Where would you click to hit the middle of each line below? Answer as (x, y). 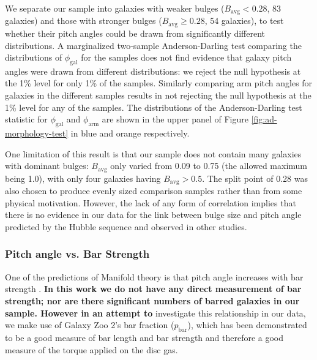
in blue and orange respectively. (130, 133)
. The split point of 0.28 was (255, 178)
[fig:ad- (264, 119)
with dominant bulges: (47, 166)
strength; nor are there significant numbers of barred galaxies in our (152, 300)
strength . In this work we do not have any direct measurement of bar (153, 289)
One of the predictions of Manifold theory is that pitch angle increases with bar (154, 276)
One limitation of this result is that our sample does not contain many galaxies (153, 153)
